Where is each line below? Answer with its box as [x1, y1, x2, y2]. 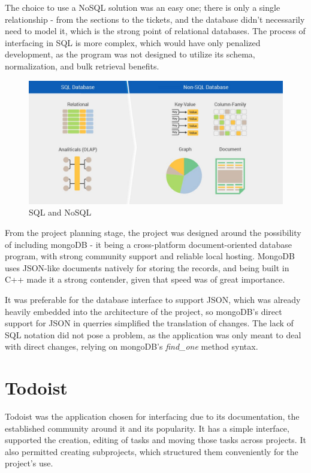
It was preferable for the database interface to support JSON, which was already [5, 293, 301, 305]
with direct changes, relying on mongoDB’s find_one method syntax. [5, 340, 258, 353]
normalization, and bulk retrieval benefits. [5, 59, 159, 72]
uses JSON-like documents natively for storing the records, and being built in [5, 261, 289, 274]
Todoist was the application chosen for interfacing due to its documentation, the [5, 410, 300, 423]
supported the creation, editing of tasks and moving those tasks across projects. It [5, 433, 306, 446]
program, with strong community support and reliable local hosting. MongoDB [5, 250, 295, 262]
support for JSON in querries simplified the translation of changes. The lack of [5, 317, 294, 329]
